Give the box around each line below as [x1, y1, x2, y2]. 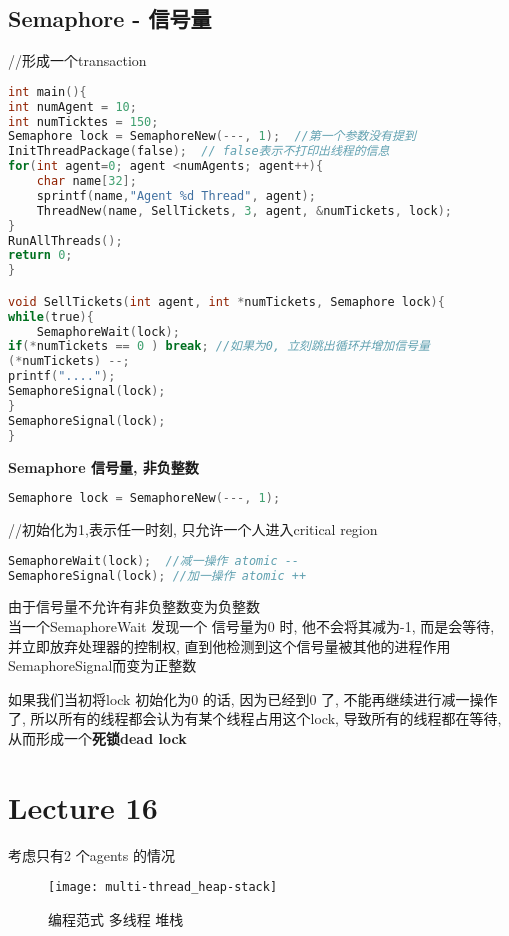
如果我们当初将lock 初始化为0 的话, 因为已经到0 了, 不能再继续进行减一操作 [8, 688, 498, 709]
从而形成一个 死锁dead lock [8, 727, 187, 748]
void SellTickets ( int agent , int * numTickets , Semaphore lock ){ [8, 294, 445, 309]
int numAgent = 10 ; [8, 99, 137, 114]
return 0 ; [8, 248, 73, 263]
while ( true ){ [8, 309, 94, 324]
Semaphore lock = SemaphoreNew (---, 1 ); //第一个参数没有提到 [8, 129, 416, 144]
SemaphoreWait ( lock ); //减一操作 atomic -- [8, 553, 300, 568]
